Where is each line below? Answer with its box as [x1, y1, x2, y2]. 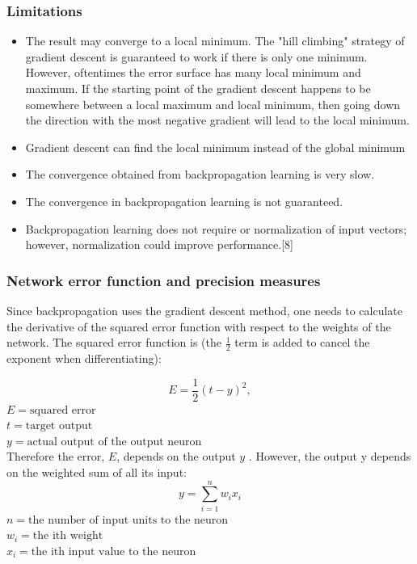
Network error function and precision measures [6, 270, 321, 290]
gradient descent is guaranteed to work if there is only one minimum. [25, 48, 368, 65]
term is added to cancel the [234, 334, 370, 351]
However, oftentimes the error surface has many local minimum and [25, 64, 361, 81]
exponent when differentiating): [6, 349, 162, 366]
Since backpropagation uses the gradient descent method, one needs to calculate [6, 301, 402, 318]
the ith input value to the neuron [31, 545, 196, 558]
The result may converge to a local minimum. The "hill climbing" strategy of [25, 32, 405, 49]
